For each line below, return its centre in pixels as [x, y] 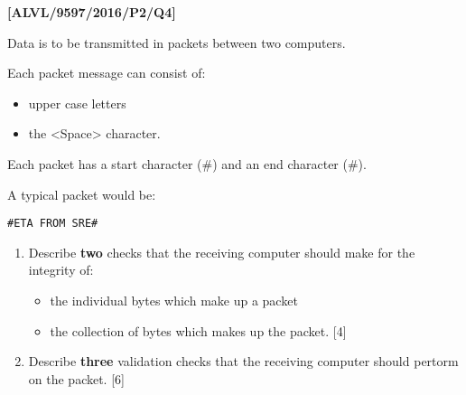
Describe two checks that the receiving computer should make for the [222, 252]
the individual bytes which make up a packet [174, 300]
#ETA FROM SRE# [53, 224]
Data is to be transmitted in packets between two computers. [177, 42]
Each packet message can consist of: [107, 73]
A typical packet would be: [82, 194]
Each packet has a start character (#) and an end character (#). [187, 163]
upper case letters [77, 103]
